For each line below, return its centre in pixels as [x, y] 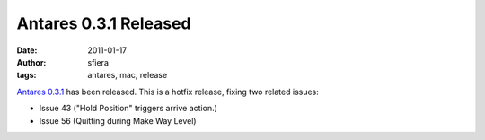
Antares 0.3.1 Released [104, 23]
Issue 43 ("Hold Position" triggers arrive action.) [128, 109]
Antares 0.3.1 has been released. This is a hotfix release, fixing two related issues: [168, 92]
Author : [31, 62]
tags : [26, 75]
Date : [27, 50]
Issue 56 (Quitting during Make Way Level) [118, 120]
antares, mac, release [128, 75]
